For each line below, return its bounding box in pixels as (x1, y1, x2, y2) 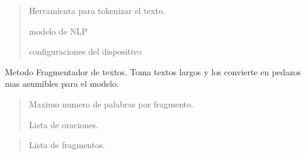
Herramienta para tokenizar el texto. (29, 4, 165, 16)
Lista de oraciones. (29, 118, 99, 131)
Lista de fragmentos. (29, 138, 105, 151)
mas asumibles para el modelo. (5, 77, 119, 90)
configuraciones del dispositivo (29, 45, 142, 58)
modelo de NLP (29, 24, 88, 37)
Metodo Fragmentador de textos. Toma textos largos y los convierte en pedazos (5, 65, 301, 78)
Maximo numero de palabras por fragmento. (29, 97, 193, 110)
